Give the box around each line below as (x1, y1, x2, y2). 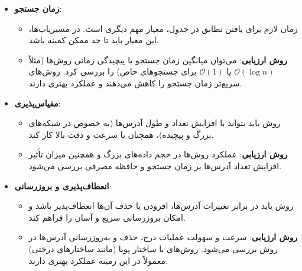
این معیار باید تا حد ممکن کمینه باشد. (28, 34, 159, 46)
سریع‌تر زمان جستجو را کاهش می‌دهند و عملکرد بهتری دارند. (28, 76, 242, 89)
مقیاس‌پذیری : (14, 96, 61, 109)
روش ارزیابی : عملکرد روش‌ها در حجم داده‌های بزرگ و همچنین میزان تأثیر (28, 148, 288, 160)
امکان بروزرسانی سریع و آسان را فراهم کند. (28, 211, 186, 223)
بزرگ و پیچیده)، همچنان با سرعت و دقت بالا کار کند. (28, 128, 214, 140)
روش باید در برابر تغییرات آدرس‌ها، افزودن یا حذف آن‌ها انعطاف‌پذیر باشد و (28, 199, 294, 212)
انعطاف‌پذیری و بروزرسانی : (14, 179, 112, 192)
